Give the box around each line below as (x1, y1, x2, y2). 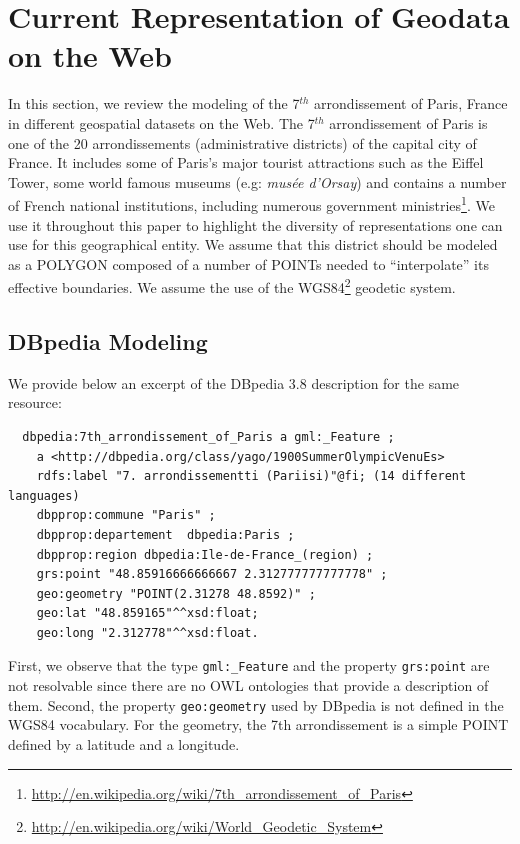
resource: (8, 392, 62, 413)
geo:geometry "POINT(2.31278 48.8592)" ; (36, 586, 316, 601)
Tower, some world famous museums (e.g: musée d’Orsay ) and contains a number (8, 171, 507, 192)
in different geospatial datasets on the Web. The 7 (8, 112, 315, 133)
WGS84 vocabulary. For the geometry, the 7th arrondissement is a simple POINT (8, 714, 509, 735)
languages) (8, 488, 80, 503)
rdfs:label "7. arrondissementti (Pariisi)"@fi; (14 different (36, 469, 467, 484)
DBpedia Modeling (8, 325, 208, 356)
